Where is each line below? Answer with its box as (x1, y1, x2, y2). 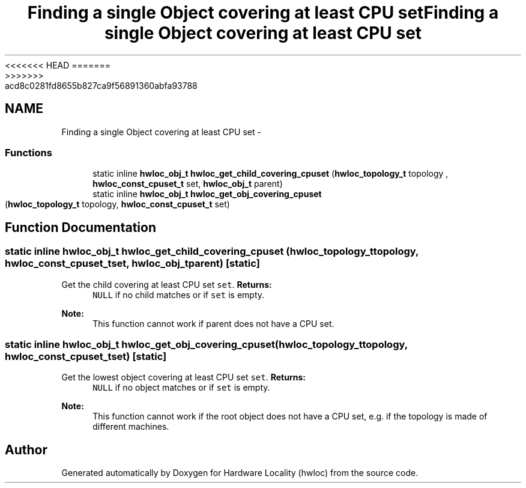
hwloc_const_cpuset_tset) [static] (5, 350, 167, 362)
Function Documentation (5, 219, 156, 235)
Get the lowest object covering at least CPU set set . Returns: (61, 372, 306, 383)
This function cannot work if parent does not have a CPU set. (92, 318, 334, 329)
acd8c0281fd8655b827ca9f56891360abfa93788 (5, 80, 198, 91)
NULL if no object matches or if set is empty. (92, 382, 270, 393)
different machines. (92, 421, 169, 432)
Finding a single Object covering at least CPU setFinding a (27, 2, 499, 23)
